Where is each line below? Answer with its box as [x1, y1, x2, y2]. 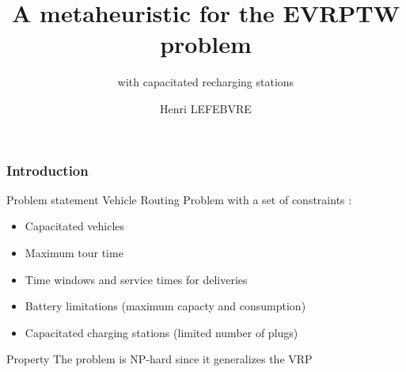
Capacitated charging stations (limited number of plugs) [25, 324, 298, 340]
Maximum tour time [25, 244, 123, 260]
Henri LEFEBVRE [160, 100, 252, 116]
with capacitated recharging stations [117, 74, 294, 90]
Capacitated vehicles [25, 218, 125, 234]
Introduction [6, 160, 89, 180]
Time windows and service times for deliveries [25, 271, 248, 287]
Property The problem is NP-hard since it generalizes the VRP [6, 351, 313, 367]
